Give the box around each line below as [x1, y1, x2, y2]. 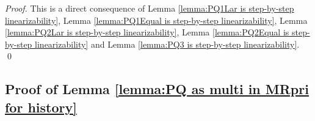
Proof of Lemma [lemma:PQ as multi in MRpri [5, 79, 309, 98]
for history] [5, 97, 77, 116]
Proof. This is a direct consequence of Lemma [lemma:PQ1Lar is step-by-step [5, 2, 294, 14]
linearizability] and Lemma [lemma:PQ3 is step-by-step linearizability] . [35, 37, 300, 50]
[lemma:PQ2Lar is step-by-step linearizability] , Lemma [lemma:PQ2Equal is [5, 26, 289, 38]
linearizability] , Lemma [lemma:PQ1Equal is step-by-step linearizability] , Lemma [5, 13, 308, 26]
